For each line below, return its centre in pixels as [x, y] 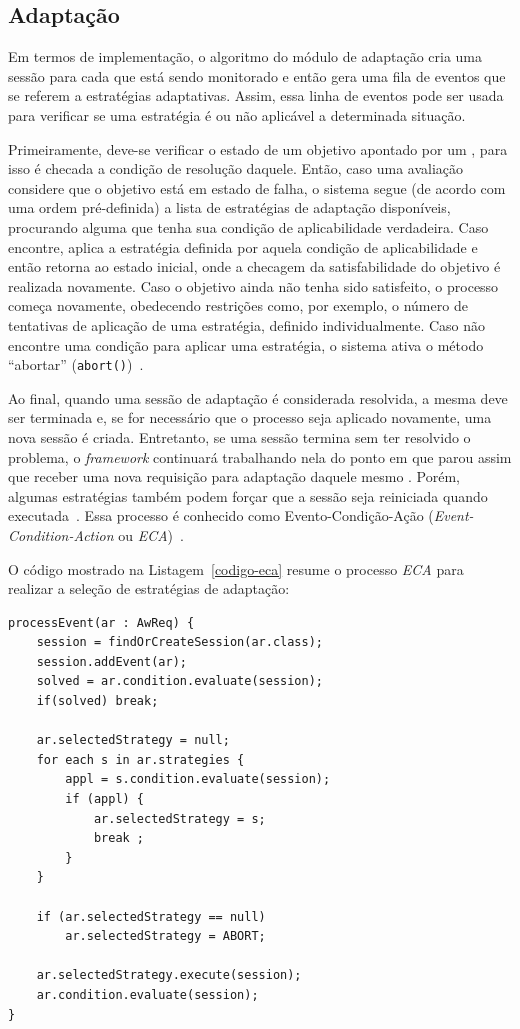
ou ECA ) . [151, 534]
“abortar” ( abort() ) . [76, 364]
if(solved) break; [97, 701]
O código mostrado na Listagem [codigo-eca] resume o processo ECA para [236, 568]
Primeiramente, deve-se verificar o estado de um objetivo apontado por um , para [258, 148]
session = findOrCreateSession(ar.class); [179, 642]
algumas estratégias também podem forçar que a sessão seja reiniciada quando [248, 495]
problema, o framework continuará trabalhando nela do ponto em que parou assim [260, 456]
